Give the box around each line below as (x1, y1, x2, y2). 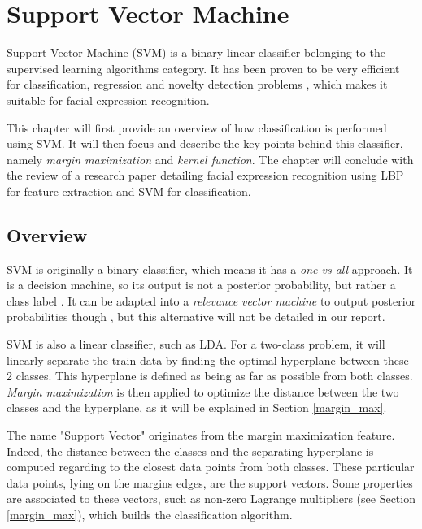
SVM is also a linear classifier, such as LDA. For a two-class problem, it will (7, 336, 385, 353)
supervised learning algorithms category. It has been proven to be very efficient (7, 59, 400, 76)
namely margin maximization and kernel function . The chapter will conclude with (7, 150, 414, 167)
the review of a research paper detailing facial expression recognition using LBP (7, 167, 404, 184)
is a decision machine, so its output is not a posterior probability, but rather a (7, 276, 396, 293)
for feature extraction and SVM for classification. (7, 182, 251, 199)
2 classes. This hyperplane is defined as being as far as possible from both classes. (7, 367, 413, 384)
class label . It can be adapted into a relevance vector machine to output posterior (7, 292, 416, 309)
